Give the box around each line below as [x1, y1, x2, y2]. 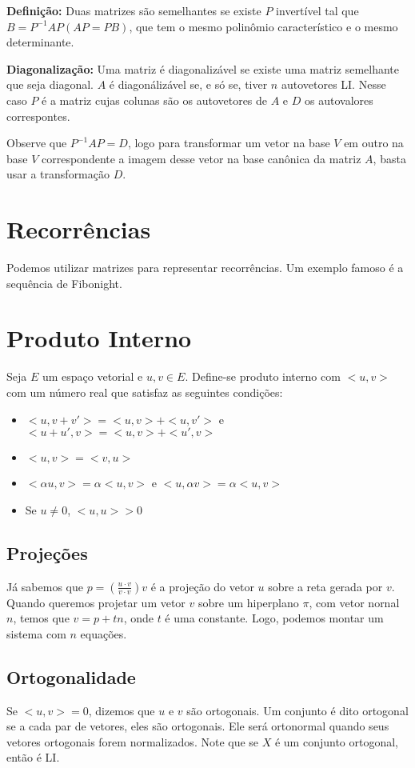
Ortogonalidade [6, 664, 136, 689]
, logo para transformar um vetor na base [127, 134, 330, 151]
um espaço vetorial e [42, 368, 143, 385]
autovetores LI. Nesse [281, 76, 386, 93]
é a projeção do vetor [150, 578, 254, 594]
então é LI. [6, 749, 60, 766]
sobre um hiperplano [198, 594, 299, 610]
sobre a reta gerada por [268, 578, 383, 594]
